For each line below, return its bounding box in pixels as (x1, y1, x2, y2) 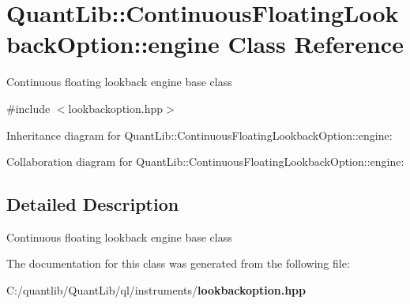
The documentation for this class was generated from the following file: (6, 255, 350, 272)
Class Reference (228, 28, 404, 60)
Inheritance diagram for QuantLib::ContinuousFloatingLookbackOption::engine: (6, 126, 393, 143)
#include (6, 99, 51, 116)
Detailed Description (6, 192, 179, 216)
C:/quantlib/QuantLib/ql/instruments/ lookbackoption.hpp (6, 282, 307, 298)
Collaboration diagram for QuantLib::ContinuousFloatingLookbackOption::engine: (6, 153, 404, 170)
